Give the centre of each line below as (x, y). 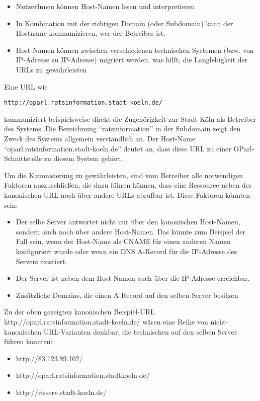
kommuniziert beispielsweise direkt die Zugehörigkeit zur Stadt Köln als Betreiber (130, 118)
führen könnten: (28, 341)
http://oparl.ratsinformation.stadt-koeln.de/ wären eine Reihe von (106, 321)
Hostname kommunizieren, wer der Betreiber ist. (91, 33)
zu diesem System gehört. (83, 158)
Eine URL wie (26, 86)
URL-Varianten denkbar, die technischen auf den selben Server (140, 331)
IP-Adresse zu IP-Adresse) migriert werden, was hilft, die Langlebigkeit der (132, 60)
